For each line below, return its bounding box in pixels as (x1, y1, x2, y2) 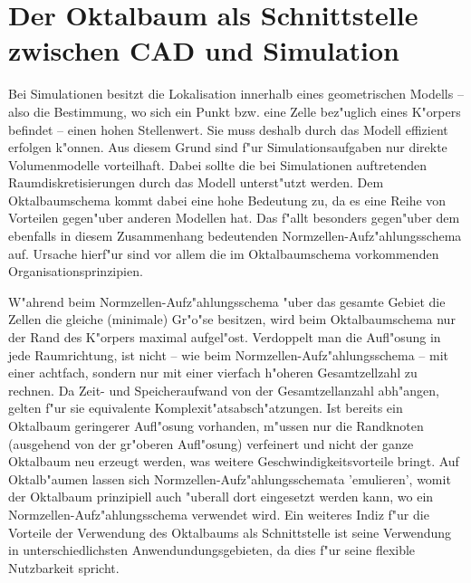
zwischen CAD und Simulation (8, 32, 399, 69)
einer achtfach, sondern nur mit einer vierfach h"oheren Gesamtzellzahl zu (8, 363, 418, 382)
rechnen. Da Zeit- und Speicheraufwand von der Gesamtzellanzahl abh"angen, (8, 380, 439, 399)
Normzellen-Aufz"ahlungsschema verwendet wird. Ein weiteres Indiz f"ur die (8, 504, 429, 523)
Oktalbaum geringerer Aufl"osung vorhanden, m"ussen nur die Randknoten (8, 416, 424, 435)
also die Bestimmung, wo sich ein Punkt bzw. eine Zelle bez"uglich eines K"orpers (8, 101, 461, 120)
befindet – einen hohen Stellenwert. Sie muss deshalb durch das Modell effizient (8, 119, 448, 139)
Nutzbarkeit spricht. (8, 558, 120, 577)
